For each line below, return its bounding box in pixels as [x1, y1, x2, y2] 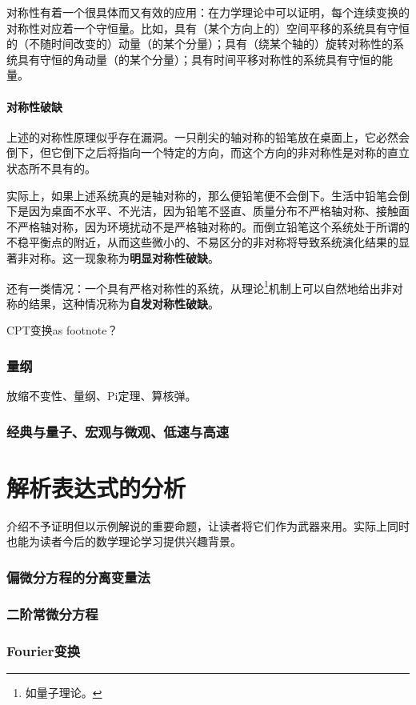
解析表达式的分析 [6, 471, 186, 503]
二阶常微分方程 [6, 603, 98, 623]
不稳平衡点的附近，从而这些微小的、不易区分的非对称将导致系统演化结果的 [6, 234, 398, 250]
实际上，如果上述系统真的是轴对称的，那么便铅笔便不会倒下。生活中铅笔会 [6, 186, 398, 203]
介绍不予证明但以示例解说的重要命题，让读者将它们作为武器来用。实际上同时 [6, 517, 410, 534]
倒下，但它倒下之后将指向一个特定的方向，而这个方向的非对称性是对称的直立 [6, 144, 410, 161]
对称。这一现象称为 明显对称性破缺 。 [28, 249, 219, 266]
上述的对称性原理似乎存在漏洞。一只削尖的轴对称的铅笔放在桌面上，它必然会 [6, 128, 410, 145]
